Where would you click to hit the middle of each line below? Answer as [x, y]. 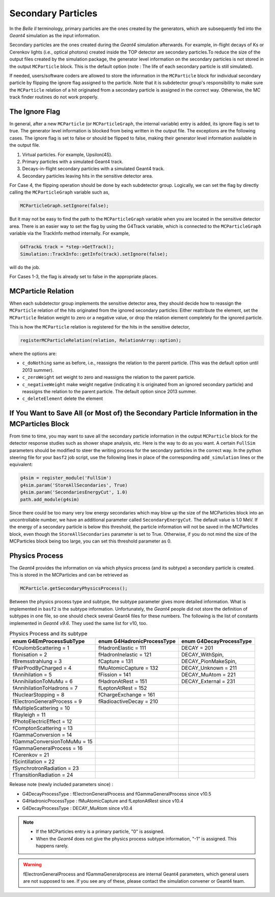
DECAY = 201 [197, 648]
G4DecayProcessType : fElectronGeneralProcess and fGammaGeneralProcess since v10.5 [117, 794]
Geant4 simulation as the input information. [55, 35]
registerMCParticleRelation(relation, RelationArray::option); [101, 341]
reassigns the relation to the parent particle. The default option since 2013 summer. [109, 391]
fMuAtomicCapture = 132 [128, 668]
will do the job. [25, 267]
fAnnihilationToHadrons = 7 [45, 688]
